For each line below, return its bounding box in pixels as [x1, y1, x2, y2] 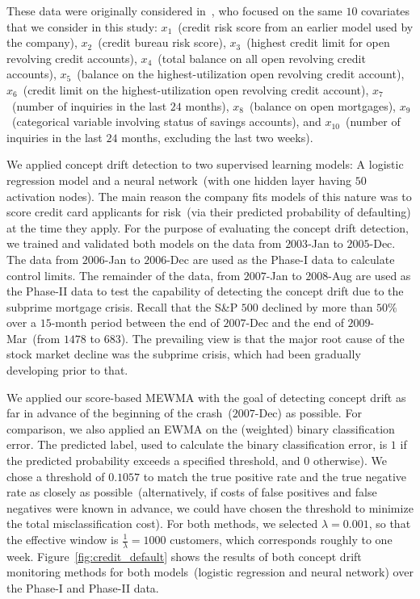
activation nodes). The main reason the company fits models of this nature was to [6, 187, 412, 204]
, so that [368, 515, 411, 532]
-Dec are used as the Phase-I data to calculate [166, 250, 395, 267]
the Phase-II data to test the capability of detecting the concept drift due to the [6, 283, 404, 299]
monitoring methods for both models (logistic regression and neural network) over [6, 563, 414, 580]
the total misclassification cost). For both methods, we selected [6, 515, 318, 532]
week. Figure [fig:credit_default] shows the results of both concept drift [6, 547, 362, 564]
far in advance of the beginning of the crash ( [6, 404, 233, 421]
